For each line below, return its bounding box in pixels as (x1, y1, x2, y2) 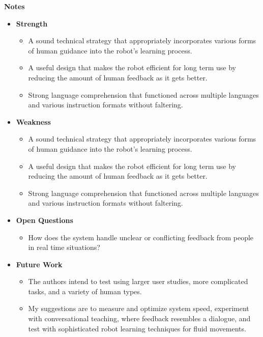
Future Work (16, 259, 63, 269)
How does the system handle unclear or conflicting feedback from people (28, 232, 254, 242)
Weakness (16, 116, 51, 127)
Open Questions (16, 214, 73, 225)
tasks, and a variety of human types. (28, 286, 142, 296)
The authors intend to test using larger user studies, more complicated (28, 276, 248, 287)
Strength (16, 18, 48, 29)
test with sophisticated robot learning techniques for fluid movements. (28, 323, 246, 333)
